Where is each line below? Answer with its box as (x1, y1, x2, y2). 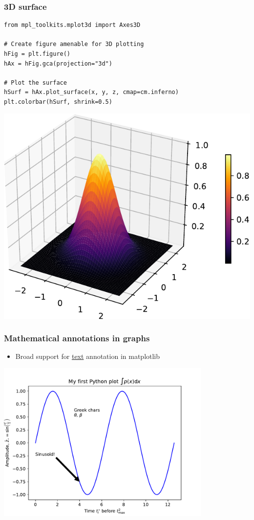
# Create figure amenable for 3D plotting (4, 41, 144, 48)
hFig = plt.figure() (4, 50, 71, 57)
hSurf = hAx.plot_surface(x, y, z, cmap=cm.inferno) (4, 89, 179, 96)
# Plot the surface (4, 79, 67, 86)
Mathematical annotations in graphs (4, 332, 150, 344)
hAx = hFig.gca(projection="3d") (4, 60, 112, 67)
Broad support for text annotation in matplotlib (15, 351, 160, 361)
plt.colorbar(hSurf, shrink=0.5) (4, 98, 112, 105)
